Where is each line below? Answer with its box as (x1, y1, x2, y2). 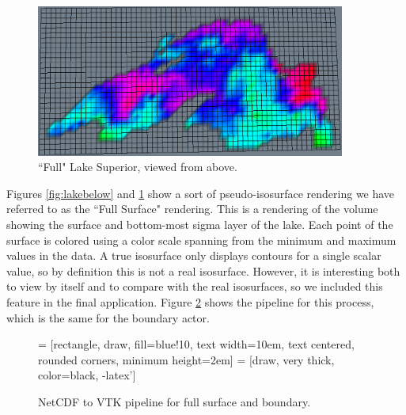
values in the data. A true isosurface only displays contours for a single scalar (6, 247, 381, 264)
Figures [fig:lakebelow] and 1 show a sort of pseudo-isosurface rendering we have (6, 185, 395, 201)
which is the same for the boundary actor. (6, 309, 210, 326)
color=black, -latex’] (38, 367, 136, 383)
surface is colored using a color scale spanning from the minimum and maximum (6, 231, 397, 248)
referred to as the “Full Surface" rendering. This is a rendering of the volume (6, 200, 378, 217)
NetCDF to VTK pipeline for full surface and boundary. (38, 393, 311, 409)
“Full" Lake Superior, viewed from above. (38, 158, 237, 175)
